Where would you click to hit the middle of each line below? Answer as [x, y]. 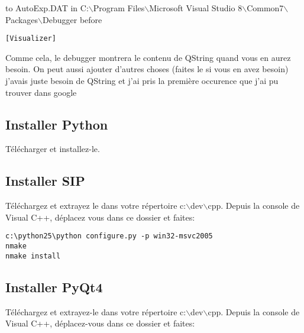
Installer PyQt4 [54, 287]
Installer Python [57, 124]
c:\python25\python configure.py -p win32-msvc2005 [109, 236]
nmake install [33, 256]
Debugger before [72, 19]
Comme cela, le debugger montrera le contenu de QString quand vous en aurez [148, 57]
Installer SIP [45, 181]
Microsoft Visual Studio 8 [196, 8]
